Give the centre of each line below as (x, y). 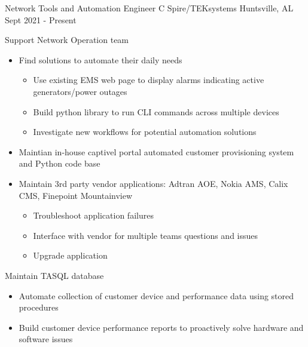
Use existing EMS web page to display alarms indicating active (149, 80)
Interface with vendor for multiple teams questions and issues (146, 235)
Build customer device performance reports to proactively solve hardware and (161, 327)
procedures (39, 307)
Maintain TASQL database (54, 275)
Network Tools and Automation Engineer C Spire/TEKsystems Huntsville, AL (149, 8)
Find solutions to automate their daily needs (100, 59)
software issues (46, 339)
